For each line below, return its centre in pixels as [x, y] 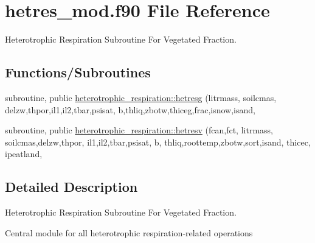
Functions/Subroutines [78, 72]
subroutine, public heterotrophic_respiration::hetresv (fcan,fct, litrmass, [139, 130]
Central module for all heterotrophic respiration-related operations [129, 232]
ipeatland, [24, 154]
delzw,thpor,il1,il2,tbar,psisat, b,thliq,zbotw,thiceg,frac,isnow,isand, [130, 109]
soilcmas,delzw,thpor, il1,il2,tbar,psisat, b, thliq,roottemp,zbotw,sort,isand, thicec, [158, 142]
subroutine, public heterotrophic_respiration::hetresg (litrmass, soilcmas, [141, 97]
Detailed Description [71, 187]
